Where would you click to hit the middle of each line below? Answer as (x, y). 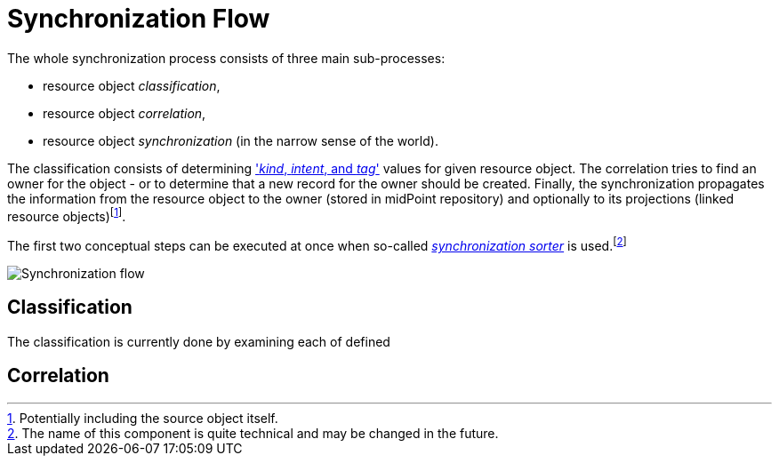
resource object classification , (132, 85)
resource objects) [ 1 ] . (67, 215)
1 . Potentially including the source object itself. (143, 418)
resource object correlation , (124, 113)
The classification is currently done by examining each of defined (199, 341)
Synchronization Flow (139, 19)
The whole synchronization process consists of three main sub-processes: (226, 58)
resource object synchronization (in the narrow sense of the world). (241, 140)
